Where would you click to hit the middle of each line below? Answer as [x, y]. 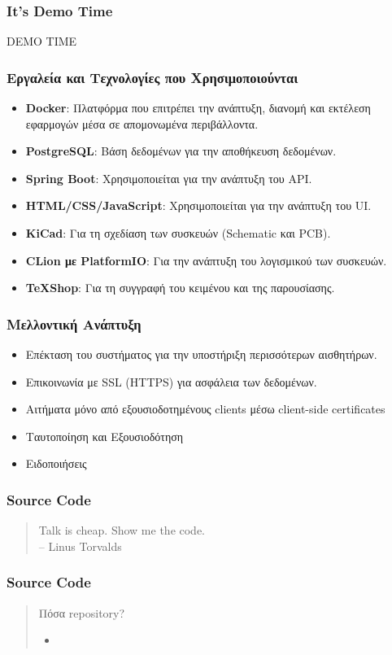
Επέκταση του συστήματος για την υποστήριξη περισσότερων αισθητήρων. [201, 354]
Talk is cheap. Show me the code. [122, 530]
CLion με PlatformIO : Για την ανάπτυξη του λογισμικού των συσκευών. [206, 260]
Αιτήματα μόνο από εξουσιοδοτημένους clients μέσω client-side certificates [205, 409]
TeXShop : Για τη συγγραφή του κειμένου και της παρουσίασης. [180, 288]
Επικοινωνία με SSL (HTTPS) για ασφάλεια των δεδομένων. [171, 381]
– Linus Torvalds [80, 546]
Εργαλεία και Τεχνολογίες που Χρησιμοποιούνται [152, 77]
